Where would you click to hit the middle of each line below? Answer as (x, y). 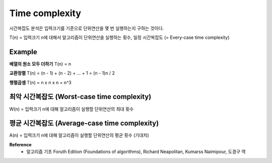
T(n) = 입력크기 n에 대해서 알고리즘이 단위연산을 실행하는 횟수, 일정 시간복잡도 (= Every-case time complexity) (119, 37)
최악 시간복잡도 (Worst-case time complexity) (80, 97)
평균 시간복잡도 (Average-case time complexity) (84, 123)
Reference (20, 144)
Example (23, 52)
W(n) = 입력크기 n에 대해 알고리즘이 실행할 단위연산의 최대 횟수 (72, 109)
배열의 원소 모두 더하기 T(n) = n (40, 64)
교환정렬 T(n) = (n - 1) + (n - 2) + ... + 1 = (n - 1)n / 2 (62, 73)
